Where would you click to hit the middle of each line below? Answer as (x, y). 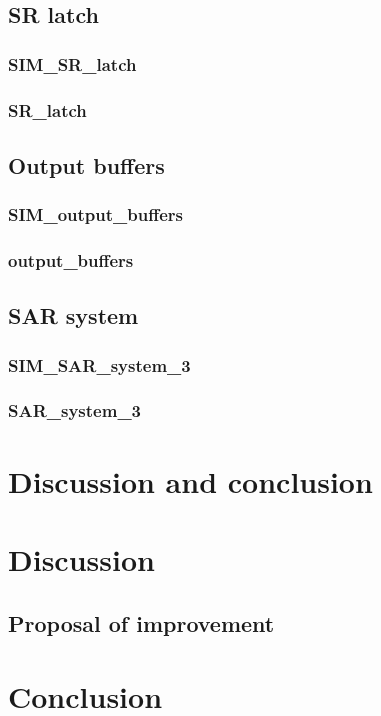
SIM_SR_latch (72, 63)
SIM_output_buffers (95, 214)
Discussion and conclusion (190, 480)
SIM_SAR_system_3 (99, 364)
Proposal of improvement (141, 622)
